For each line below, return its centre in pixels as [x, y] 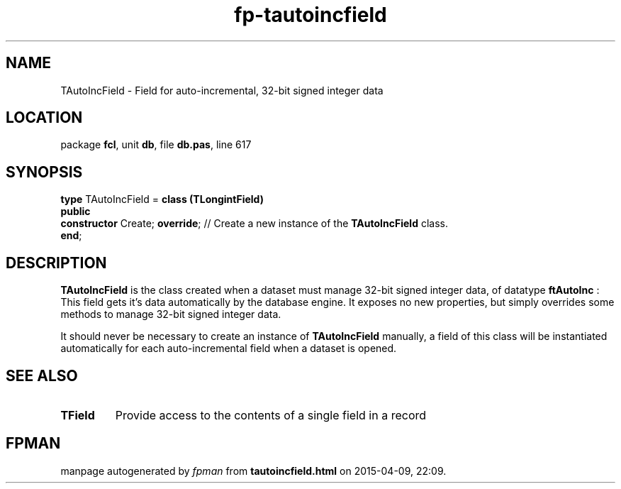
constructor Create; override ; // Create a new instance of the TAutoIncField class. [254, 224]
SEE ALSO [42, 375]
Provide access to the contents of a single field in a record [271, 415]
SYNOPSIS [44, 172]
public [75, 211]
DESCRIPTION [56, 263]
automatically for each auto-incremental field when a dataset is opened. [229, 348]
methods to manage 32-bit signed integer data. [171, 314]
